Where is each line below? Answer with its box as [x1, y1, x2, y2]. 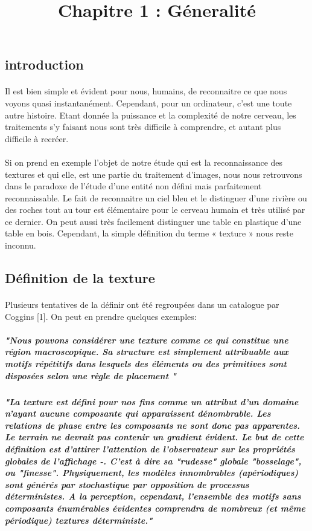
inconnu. [5, 239, 36, 252]
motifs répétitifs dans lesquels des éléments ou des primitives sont [5, 357, 287, 370]
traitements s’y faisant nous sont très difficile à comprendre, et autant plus [5, 120, 281, 133]
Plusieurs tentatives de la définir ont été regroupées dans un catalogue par [5, 298, 279, 311]
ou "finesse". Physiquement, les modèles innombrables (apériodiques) [5, 466, 299, 479]
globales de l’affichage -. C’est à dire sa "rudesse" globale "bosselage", [5, 454, 302, 467]
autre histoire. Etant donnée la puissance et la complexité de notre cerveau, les [5, 108, 296, 121]
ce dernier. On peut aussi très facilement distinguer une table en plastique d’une [5, 215, 302, 227]
